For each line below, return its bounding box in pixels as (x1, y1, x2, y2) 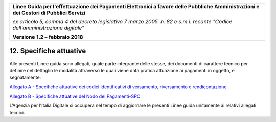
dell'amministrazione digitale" (12, 24, 84, 32)
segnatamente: (9, 74, 41, 81)
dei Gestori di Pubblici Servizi (12, 9, 86, 16)
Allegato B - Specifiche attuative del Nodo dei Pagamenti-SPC (9, 93, 141, 99)
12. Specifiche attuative (9, 47, 86, 55)
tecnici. (9, 109, 25, 115)
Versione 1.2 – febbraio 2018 (12, 34, 83, 40)
